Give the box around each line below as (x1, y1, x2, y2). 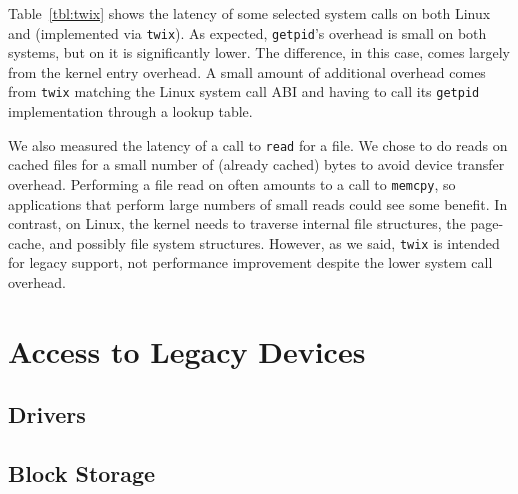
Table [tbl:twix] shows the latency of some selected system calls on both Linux (8, 3, 491, 23)
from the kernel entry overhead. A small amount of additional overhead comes (8, 61, 486, 82)
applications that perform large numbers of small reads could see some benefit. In (8, 193, 508, 214)
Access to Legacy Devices (8, 330, 366, 371)
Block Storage (8, 458, 156, 489)
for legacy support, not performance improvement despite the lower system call (8, 252, 493, 273)
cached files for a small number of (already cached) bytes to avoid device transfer (8, 154, 505, 175)
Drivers (8, 399, 86, 430)
